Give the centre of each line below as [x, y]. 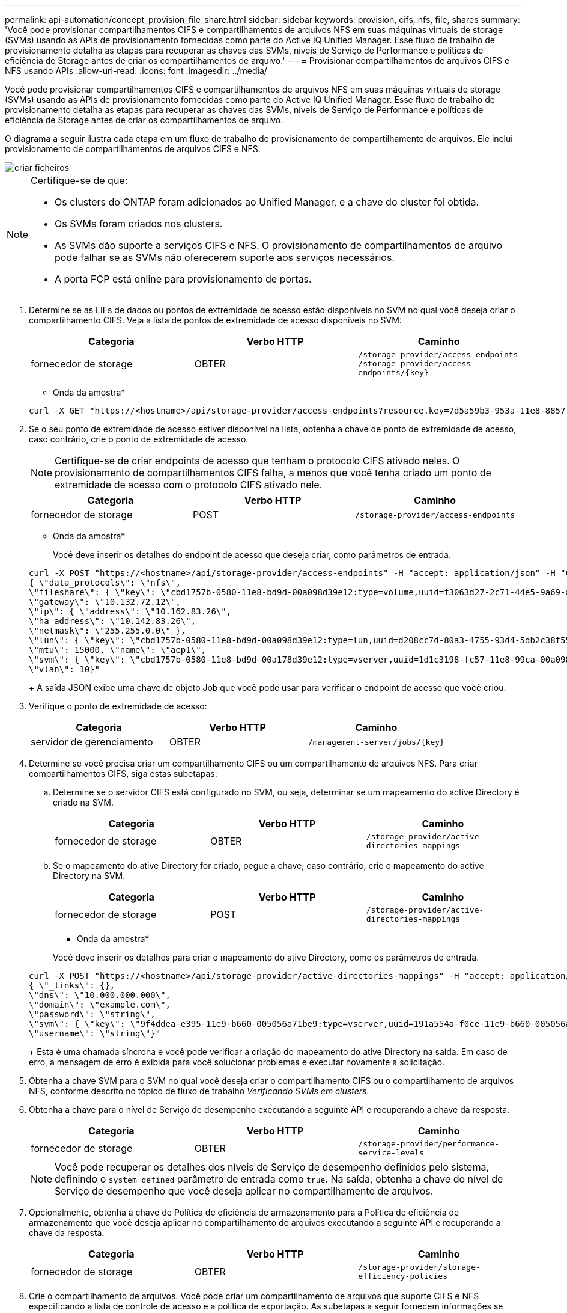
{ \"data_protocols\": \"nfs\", [105, 583]
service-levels [391, 1153]
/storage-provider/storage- [419, 1267]
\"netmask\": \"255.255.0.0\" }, [108, 631]
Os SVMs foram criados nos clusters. [139, 224]
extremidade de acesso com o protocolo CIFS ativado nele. [189, 485]
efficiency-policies [403, 1276]
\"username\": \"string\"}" [95, 1033]
